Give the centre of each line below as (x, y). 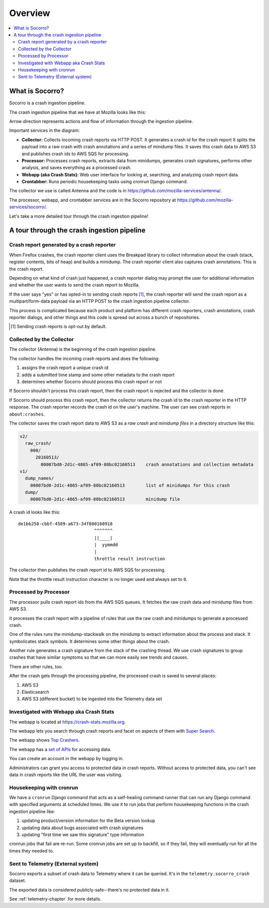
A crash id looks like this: (35, 512)
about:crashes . (27, 414)
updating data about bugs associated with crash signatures (83, 828)
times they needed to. (32, 851)
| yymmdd (106, 545)
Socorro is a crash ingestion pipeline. (47, 103)
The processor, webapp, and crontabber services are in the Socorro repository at (93, 200)
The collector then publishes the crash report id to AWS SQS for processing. (87, 570)
